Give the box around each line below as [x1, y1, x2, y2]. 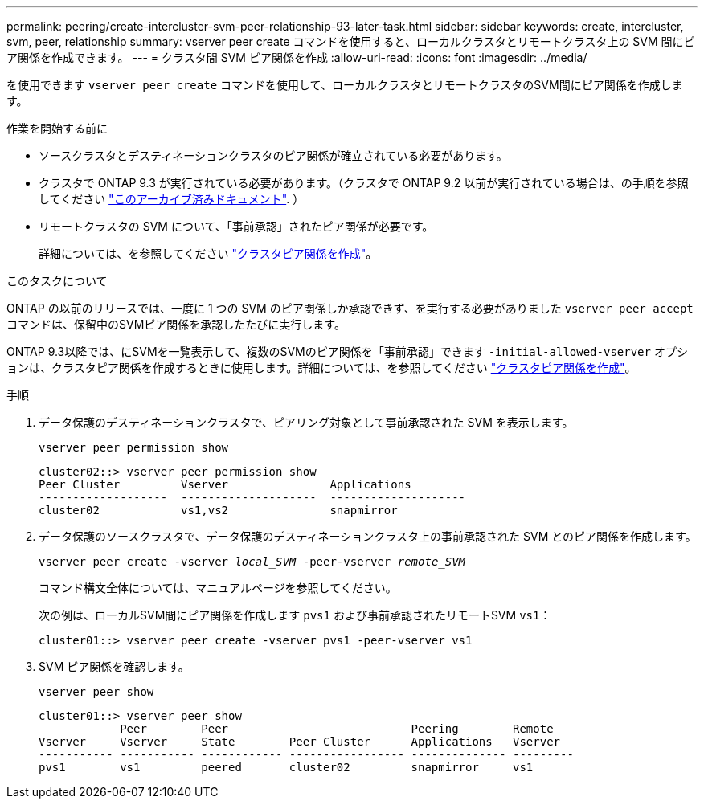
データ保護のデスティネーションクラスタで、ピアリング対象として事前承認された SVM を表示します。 [39, 415, 574, 429]
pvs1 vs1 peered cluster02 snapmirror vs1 [39, 761, 534, 774]
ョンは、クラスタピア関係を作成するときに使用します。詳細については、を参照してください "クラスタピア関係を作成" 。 [6, 361, 636, 374]
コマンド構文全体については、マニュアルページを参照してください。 [39, 581, 397, 595]
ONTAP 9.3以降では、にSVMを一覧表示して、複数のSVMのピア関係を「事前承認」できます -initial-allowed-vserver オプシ [6, 345, 688, 358]
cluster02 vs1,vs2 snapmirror [39, 504, 398, 517]
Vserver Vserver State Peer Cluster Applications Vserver [39, 735, 561, 748]
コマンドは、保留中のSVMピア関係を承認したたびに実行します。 [6, 317, 346, 331]
